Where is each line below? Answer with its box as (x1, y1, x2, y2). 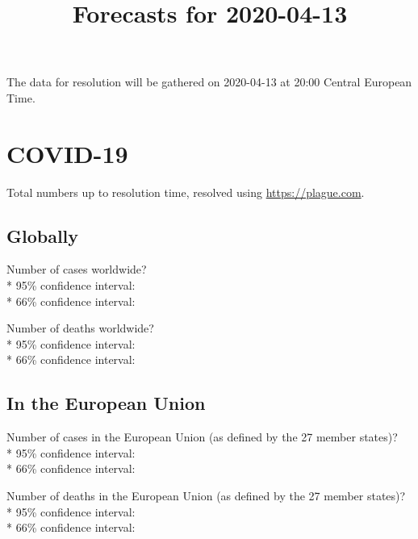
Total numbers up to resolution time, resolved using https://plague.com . (6, 183, 365, 200)
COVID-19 (6, 136, 128, 169)
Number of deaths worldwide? (6, 320, 154, 336)
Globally (6, 223, 79, 248)
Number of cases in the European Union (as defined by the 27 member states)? (6, 428, 398, 445)
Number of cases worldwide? (6, 261, 147, 278)
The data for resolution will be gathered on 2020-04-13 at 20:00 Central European (6, 73, 412, 90)
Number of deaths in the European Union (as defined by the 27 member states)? (6, 487, 406, 504)
